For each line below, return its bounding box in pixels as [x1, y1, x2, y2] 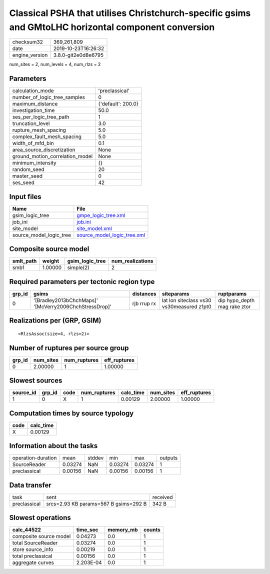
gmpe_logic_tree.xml [76, 211, 125, 218]
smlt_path [12, 257, 37, 264]
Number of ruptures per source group [9, 343, 129, 352]
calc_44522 [12, 526, 41, 533]
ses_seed [12, 179, 35, 186]
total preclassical [12, 552, 52, 559]
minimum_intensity [12, 159, 57, 166]
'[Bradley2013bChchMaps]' [33, 296, 98, 303]
